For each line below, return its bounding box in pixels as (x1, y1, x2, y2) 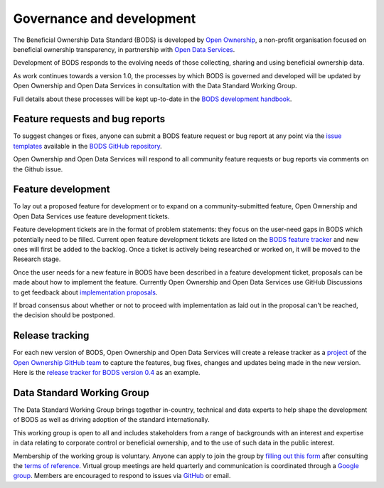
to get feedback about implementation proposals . (13, 288, 158, 297)
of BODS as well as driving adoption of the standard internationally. (13, 415, 210, 424)
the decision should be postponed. (13, 311, 115, 319)
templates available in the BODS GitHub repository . (13, 142, 163, 150)
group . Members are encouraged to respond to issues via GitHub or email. (13, 472, 231, 480)
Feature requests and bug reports (13, 113, 166, 125)
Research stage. (13, 255, 61, 263)
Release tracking (13, 329, 90, 341)
